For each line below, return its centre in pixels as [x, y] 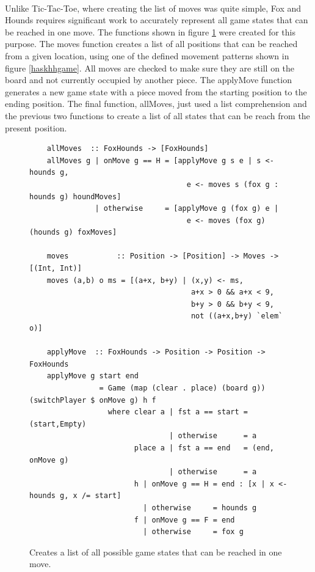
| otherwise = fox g [193, 532]
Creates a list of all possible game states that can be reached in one [156, 552]
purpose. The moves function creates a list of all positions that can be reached [151, 44]
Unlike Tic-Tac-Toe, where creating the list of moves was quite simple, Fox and [153, 8]
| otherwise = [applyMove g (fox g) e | [187, 209]
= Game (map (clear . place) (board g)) [182, 388]
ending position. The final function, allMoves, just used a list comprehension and [156, 104]
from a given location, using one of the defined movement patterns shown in [147, 55]
